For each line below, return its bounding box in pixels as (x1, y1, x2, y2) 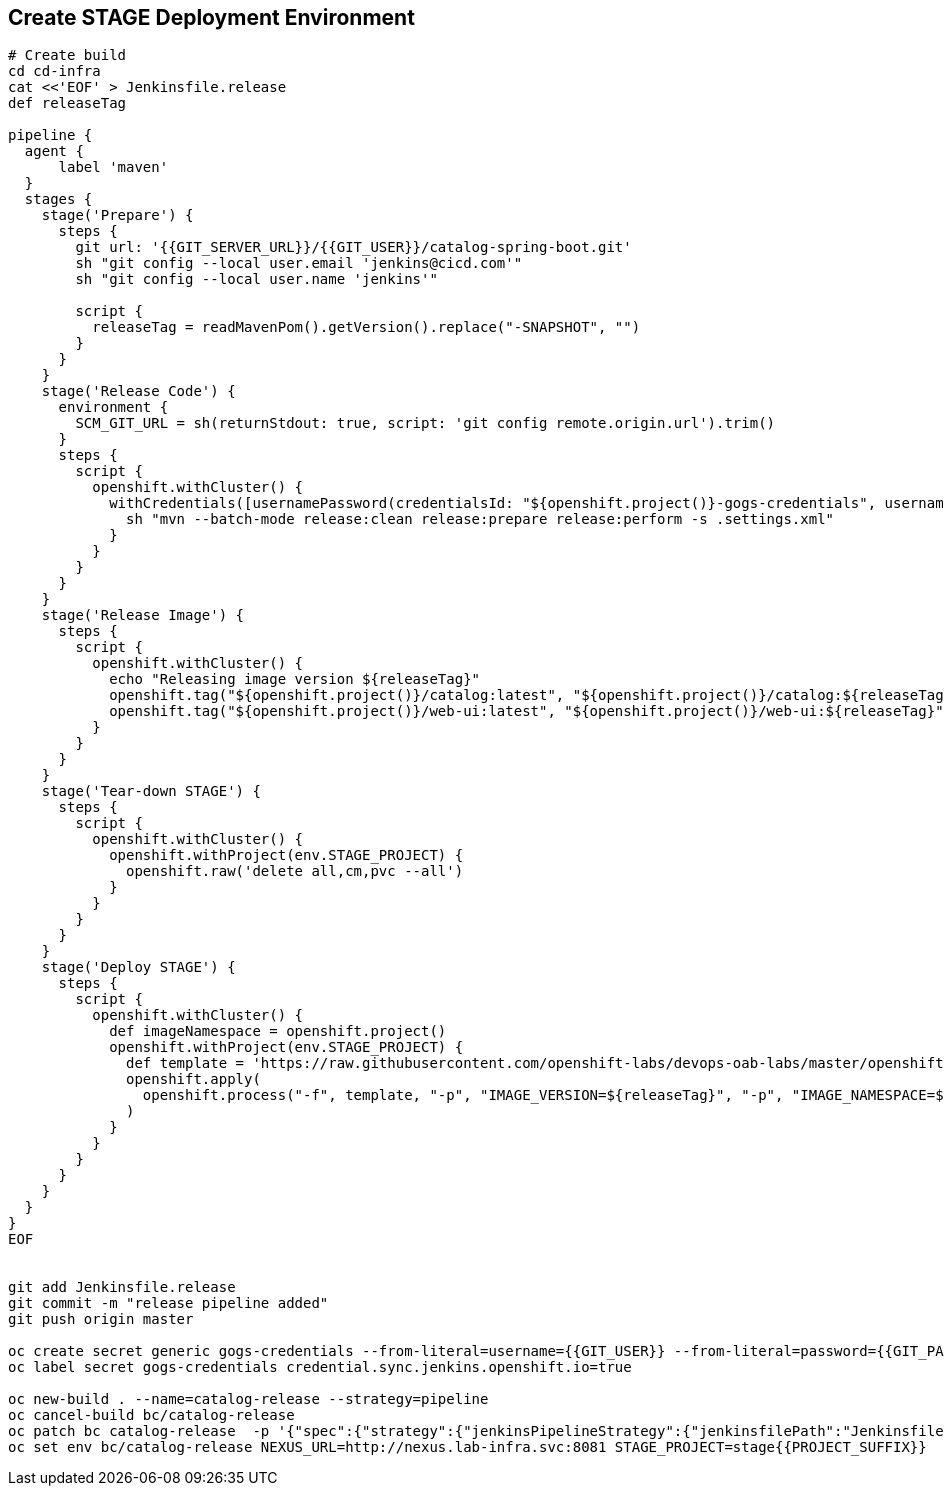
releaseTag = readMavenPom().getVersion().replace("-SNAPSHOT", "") (92, 319, 641, 336)
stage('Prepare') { (41, 207, 194, 224)
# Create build (8, 47, 127, 64)
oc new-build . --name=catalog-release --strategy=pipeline (8, 1391, 489, 1408)
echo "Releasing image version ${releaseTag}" (109, 671, 481, 688)
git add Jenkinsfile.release (8, 1279, 236, 1296)
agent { (24, 143, 84, 160)
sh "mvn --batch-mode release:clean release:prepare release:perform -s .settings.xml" (126, 511, 835, 528)
